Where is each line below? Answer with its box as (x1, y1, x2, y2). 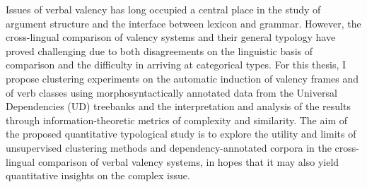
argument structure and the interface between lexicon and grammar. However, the (6, 16, 361, 30)
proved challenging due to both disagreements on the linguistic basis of (6, 43, 313, 58)
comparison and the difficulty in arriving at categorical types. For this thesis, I (6, 57, 346, 72)
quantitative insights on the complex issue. (6, 168, 190, 183)
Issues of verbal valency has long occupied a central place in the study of (6, 2, 321, 16)
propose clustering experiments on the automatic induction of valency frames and (6, 71, 359, 85)
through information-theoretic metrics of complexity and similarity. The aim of (6, 112, 347, 127)
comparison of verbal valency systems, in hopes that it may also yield (37, 154, 339, 169)
